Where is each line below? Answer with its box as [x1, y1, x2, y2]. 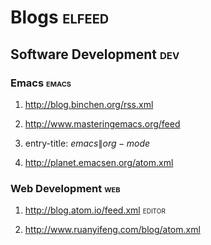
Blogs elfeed [10, 6, 110, 29]
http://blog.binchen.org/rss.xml [24, 98, 154, 110]
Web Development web [10, 181, 121, 195]
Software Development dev [10, 46, 180, 63]
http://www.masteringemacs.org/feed [24, 117, 181, 130]
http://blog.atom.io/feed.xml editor [24, 204, 166, 216]
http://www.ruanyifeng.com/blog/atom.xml [24, 224, 201, 236]
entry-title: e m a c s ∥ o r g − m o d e [24, 137, 151, 149]
